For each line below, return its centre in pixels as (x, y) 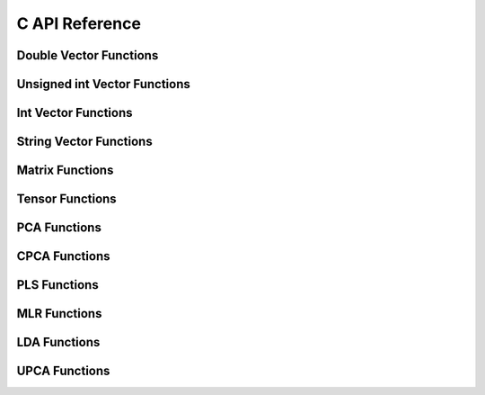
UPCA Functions (63, 371)
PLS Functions (57, 285)
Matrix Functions (65, 171)
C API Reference (79, 23)
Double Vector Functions (88, 55)
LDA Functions (58, 342)
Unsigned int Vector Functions (103, 84)
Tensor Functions (66, 199)
